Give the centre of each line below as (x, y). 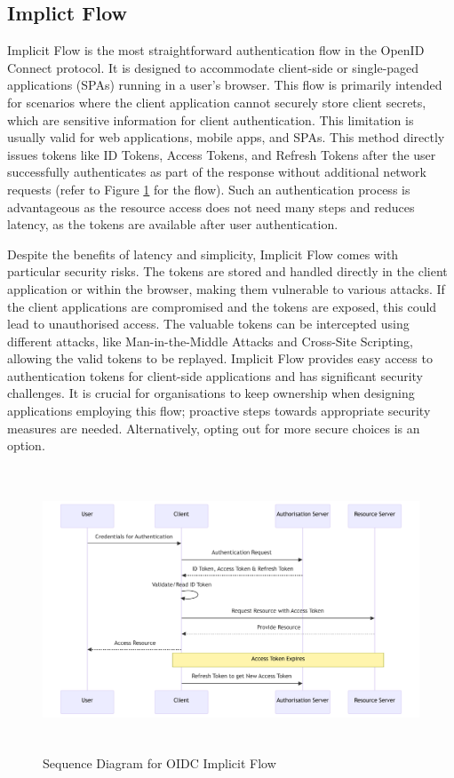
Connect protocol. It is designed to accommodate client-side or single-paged (213, 67)
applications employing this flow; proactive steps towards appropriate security (219, 411)
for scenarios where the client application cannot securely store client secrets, (217, 102)
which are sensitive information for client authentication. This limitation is (211, 119)
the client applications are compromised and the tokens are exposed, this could (222, 306)
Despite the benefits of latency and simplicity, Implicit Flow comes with (203, 254)
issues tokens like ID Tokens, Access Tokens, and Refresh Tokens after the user (222, 154)
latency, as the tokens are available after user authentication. (173, 224)
